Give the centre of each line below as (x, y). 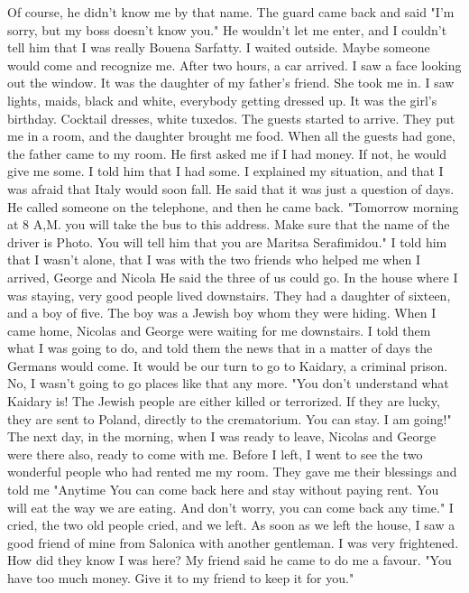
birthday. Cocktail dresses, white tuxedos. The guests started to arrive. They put (231, 118)
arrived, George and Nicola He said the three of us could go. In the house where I (233, 277)
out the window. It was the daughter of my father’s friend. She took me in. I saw (231, 83)
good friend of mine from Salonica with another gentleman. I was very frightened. (233, 542)
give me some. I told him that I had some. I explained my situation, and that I (225, 171)
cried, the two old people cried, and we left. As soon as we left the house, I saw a (231, 525)
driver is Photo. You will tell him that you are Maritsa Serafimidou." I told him (227, 241)
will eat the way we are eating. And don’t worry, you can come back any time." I (230, 507)
